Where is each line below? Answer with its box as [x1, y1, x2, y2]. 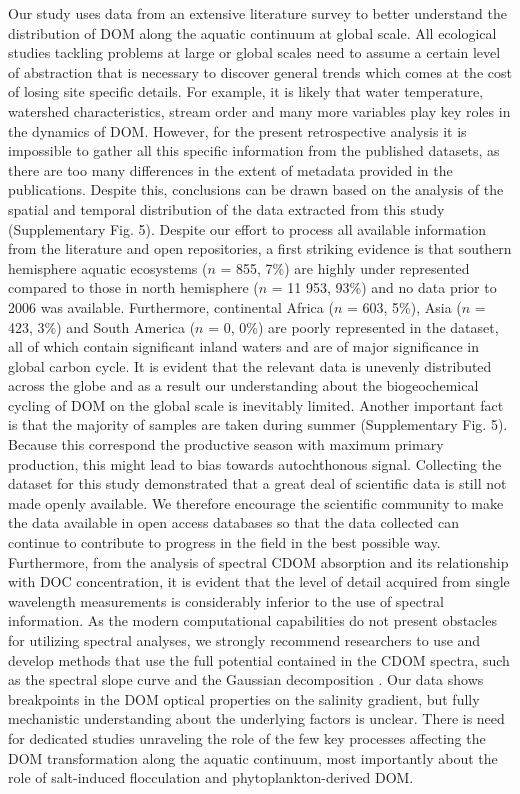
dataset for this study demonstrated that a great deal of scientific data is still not [8, 473, 507, 494]
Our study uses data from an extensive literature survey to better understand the [8, 3, 507, 23]
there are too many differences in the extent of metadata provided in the [8, 159, 453, 180]
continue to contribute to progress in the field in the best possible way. [8, 532, 441, 553]
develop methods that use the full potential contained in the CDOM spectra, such [8, 649, 510, 670]
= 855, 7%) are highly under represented [220, 257, 470, 278]
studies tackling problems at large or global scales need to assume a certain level [8, 42, 501, 63]
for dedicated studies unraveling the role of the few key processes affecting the [8, 727, 486, 748]
